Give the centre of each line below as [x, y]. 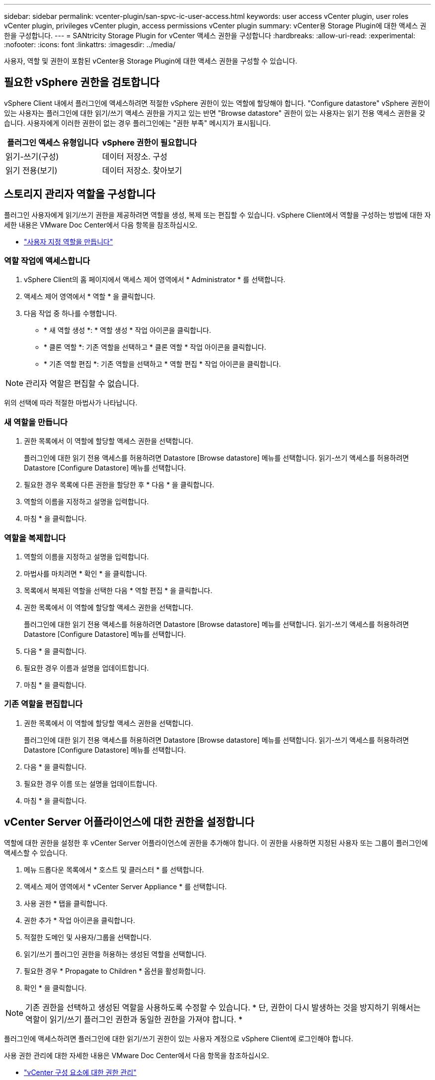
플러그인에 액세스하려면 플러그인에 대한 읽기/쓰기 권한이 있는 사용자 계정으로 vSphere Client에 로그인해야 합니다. [179, 1038]
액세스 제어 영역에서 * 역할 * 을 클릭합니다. [90, 297]
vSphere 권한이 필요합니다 [149, 142]
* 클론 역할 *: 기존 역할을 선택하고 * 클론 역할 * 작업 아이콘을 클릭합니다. [155, 347]
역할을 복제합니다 [35, 538]
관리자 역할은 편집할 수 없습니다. [82, 384]
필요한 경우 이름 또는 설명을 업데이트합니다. [91, 783]
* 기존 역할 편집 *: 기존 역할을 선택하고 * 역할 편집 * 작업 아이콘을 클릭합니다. [162, 364]
